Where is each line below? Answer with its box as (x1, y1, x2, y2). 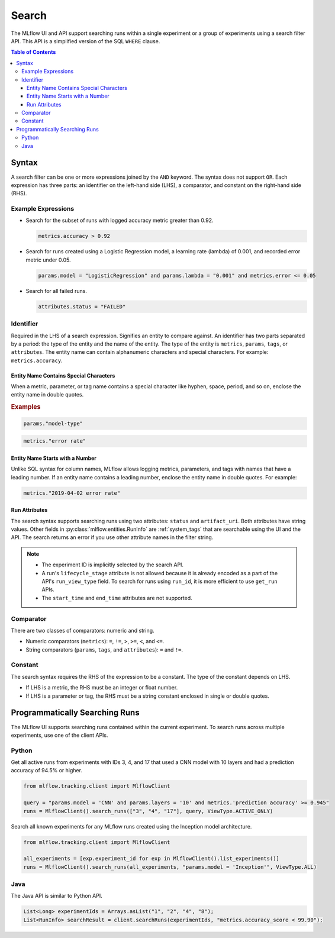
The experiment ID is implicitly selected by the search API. (41, 561, 183, 568)
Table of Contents (11, 49, 56, 56)
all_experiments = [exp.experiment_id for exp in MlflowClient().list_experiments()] (23, 855, 279, 862)
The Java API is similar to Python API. (11, 892, 103, 900)
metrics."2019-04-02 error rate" (23, 489, 121, 497)
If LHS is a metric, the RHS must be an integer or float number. (25, 684, 178, 691)
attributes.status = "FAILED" (38, 303, 126, 310)
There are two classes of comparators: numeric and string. (11, 627, 154, 634)
